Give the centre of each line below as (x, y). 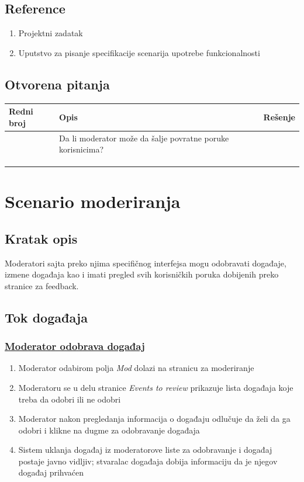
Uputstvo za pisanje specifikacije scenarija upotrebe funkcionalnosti (139, 52)
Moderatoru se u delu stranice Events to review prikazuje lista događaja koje (156, 387)
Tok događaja (46, 317)
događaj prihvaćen (51, 472)
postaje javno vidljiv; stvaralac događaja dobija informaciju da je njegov (148, 461)
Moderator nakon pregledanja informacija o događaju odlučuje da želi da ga (154, 419)
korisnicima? (82, 149)
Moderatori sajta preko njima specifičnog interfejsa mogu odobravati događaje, (146, 263)
